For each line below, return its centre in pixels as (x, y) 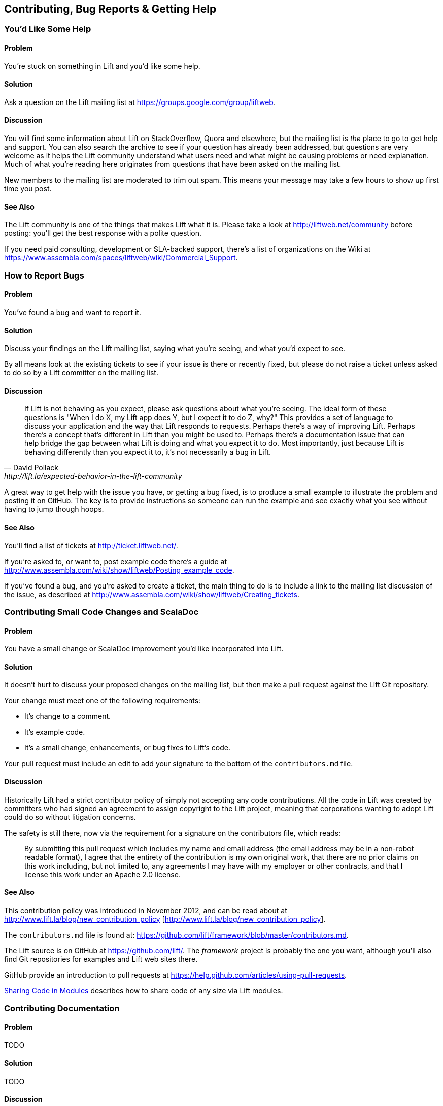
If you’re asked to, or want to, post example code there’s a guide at (116, 561)
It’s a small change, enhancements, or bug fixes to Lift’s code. (127, 748)
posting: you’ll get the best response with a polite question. (103, 233)
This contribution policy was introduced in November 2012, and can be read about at (146, 910)
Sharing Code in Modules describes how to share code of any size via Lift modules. (144, 990)
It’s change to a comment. (68, 716)
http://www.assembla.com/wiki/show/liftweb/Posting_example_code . (119, 570)
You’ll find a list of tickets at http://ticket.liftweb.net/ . (91, 545)
